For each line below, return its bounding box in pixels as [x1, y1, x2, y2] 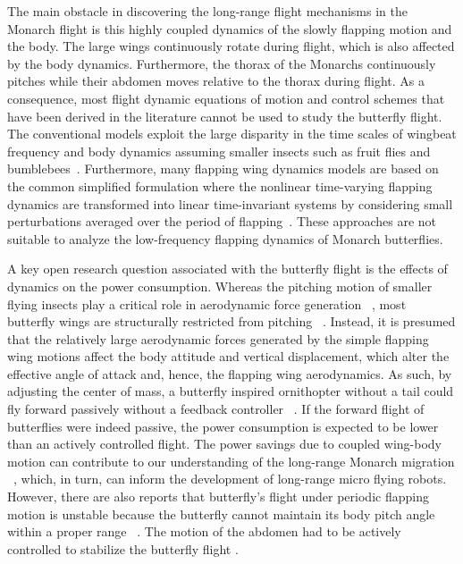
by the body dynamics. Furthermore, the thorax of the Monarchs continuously [7, 54, 436, 72]
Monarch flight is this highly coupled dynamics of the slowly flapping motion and [7, 19, 452, 38]
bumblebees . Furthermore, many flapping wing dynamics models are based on [7, 159, 439, 178]
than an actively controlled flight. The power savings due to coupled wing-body [7, 434, 442, 453]
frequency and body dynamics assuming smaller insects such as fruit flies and [7, 141, 431, 160]
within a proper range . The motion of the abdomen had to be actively [7, 522, 401, 541]
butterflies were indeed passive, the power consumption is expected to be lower [7, 417, 439, 435]
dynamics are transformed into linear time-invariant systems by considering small [7, 194, 453, 213]
